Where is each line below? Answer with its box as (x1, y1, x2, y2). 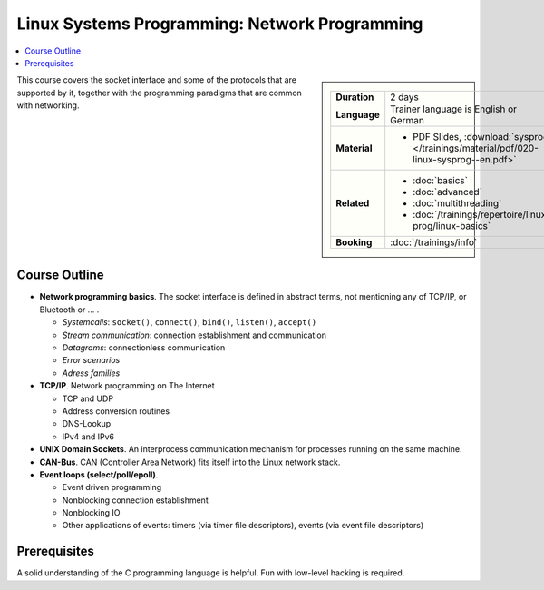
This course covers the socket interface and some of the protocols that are (16, 74, 296, 85)
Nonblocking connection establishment (62, 495, 209, 506)
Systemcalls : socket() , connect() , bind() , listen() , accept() (62, 317, 317, 328)
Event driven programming (62, 482, 162, 493)
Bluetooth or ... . (39, 304, 100, 315)
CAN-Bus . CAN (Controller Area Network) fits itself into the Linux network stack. (39, 457, 341, 467)
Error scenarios (62, 355, 121, 366)
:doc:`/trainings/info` (390, 236, 478, 249)
